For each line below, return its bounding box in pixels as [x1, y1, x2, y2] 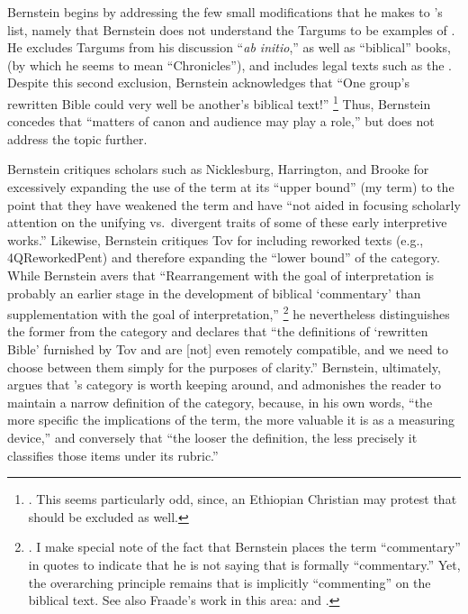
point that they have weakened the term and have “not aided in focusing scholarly [7, 195, 461, 214]
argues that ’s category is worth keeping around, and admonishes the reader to [7, 375, 442, 394]
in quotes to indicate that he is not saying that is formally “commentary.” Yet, [28, 554, 461, 573]
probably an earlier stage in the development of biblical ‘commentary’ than [7, 283, 421, 302]
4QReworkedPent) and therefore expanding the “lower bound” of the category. [7, 248, 440, 267]
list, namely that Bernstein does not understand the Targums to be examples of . [7, 20, 455, 39]
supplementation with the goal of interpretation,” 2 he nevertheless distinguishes [7, 302, 450, 323]
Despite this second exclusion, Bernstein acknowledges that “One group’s [7, 73, 410, 92]
